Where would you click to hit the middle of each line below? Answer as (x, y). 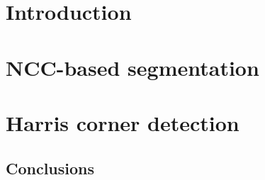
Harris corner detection (123, 122)
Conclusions (50, 168)
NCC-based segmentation (132, 67)
